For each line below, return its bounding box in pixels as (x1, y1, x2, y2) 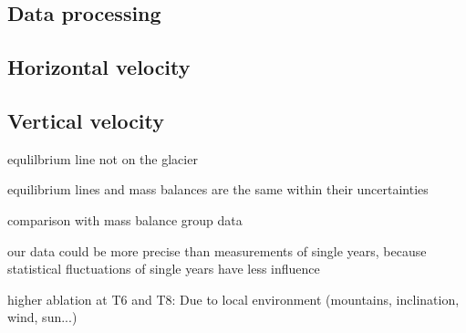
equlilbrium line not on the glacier (7, 149, 198, 168)
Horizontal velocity (7, 53, 191, 81)
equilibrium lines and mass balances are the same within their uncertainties (7, 180, 429, 199)
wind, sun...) (7, 307, 78, 327)
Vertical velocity (7, 106, 165, 134)
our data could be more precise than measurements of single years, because (7, 241, 427, 260)
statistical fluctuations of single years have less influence (7, 259, 320, 278)
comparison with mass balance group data (7, 210, 243, 229)
